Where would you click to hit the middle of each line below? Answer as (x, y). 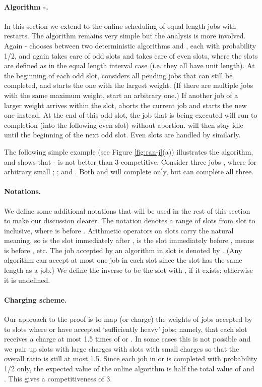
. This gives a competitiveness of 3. (58, 378)
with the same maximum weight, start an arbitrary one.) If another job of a (121, 95)
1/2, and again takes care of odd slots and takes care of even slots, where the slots (131, 55)
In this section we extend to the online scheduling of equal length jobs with (120, 26)
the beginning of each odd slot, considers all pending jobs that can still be (118, 75)
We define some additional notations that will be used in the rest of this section (127, 210)
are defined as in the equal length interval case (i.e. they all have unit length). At (129, 65)
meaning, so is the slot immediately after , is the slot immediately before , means (129, 240)
